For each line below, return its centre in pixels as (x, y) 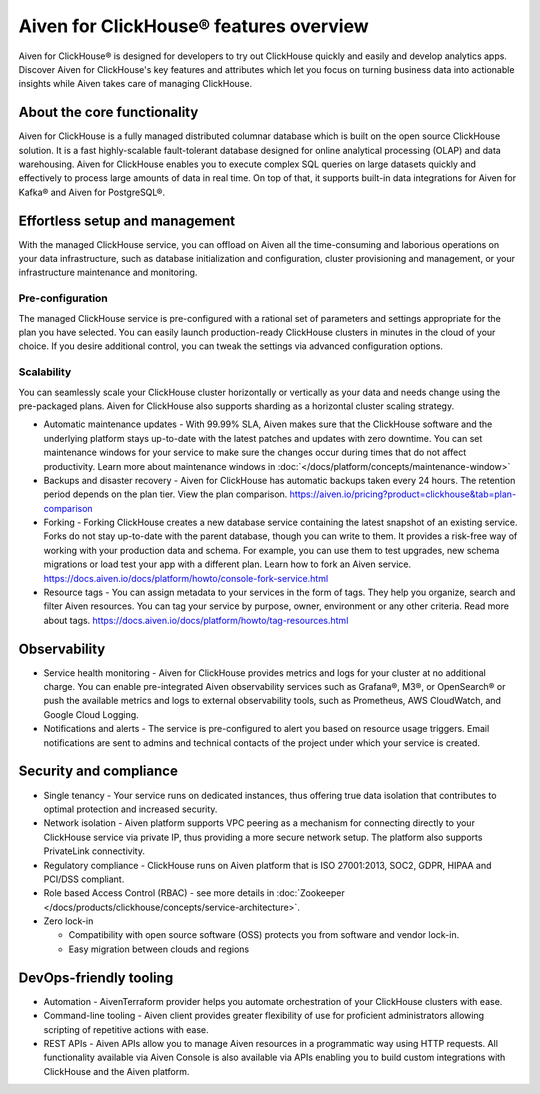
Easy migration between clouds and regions (159, 949)
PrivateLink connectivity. (94, 851)
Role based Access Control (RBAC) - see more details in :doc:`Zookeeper (194, 893)
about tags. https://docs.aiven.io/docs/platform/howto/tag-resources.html (196, 620)
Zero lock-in (68, 921)
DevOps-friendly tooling (96, 977)
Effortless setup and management (126, 220)
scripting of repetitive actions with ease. (126, 1029)
